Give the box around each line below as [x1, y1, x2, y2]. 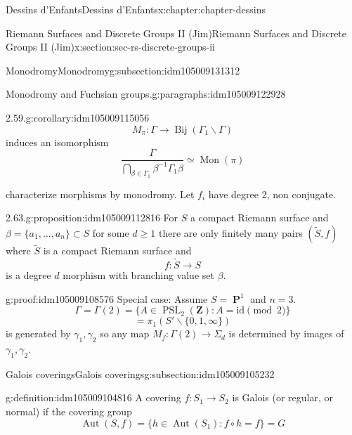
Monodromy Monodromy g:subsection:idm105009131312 [6, 63, 240, 77]
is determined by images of [228, 326, 344, 341]
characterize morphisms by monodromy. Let [6, 186, 195, 201]
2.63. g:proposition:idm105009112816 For [6, 210, 178, 225]
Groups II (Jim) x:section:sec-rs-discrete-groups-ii [6, 39, 216, 54]
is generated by [6, 326, 71, 341]
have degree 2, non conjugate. [208, 186, 337, 201]
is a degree [6, 267, 51, 282]
